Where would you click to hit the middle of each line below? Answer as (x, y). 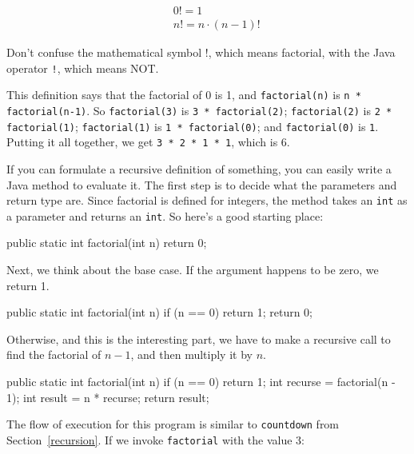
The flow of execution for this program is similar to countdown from (173, 424)
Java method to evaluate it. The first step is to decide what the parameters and (202, 184)
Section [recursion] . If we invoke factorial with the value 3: (155, 439)
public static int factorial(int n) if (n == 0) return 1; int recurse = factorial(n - (201, 381)
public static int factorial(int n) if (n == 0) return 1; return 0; (160, 312)
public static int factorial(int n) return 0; (107, 243)
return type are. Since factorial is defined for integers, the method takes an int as (207, 200)
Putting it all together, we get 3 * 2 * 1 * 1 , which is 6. (148, 142)
